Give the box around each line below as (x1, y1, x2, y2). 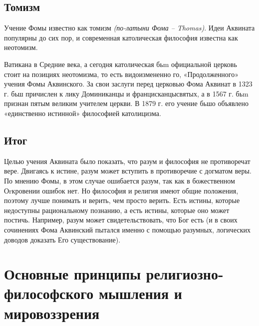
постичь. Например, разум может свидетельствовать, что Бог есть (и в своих (4, 214, 238, 225)
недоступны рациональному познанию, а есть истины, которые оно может (4, 204, 230, 215)
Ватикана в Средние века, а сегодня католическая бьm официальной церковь (4, 58, 237, 69)
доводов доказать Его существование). (4, 234, 121, 244)
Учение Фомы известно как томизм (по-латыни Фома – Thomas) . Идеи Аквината (4, 22, 255, 33)
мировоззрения (4, 302, 100, 323)
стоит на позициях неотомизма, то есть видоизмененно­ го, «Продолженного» (4, 68, 239, 79)
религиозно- (146, 263, 224, 284)
